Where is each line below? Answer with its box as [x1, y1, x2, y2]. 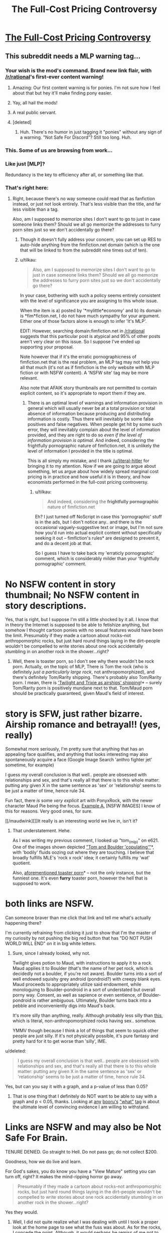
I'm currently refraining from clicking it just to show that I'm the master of [5, 930, 156, 936]
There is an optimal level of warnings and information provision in [27, 400, 163, 406]
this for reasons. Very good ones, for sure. [5, 808, 93, 814]
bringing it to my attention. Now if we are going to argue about [27, 463, 156, 469]
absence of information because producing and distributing [27, 411, 150, 417]
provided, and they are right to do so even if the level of [27, 432, 142, 438]
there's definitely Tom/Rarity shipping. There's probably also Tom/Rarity [12, 674, 161, 680]
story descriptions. [5, 600, 87, 611]
